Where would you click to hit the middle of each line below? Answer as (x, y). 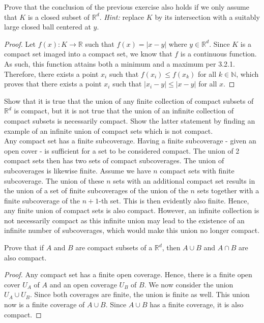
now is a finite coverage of (45, 304)
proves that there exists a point (53, 84)
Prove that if (24, 247)
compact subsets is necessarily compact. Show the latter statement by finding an (130, 120)
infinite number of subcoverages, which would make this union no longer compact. (132, 230)
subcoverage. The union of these (54, 180)
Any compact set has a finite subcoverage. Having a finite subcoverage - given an (130, 141)
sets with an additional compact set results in (184, 180)
